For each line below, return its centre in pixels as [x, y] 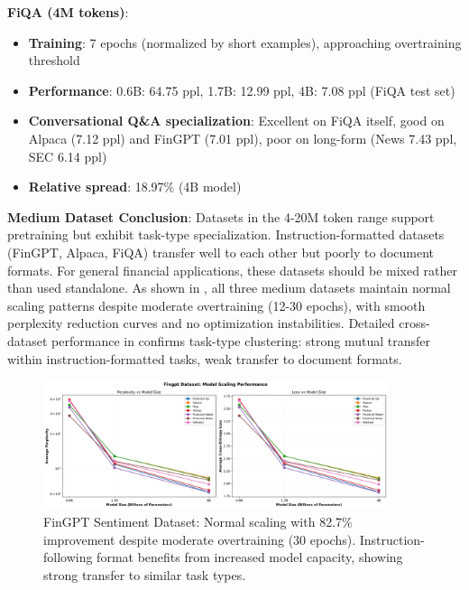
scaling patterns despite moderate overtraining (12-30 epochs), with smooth [216, 305]
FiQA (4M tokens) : [68, 12]
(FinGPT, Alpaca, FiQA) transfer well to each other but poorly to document [221, 252]
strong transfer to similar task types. [145, 574]
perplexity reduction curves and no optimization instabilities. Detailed [201, 323]
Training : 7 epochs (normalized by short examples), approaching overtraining [245, 42]
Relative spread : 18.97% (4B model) [135, 187]
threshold [54, 60]
